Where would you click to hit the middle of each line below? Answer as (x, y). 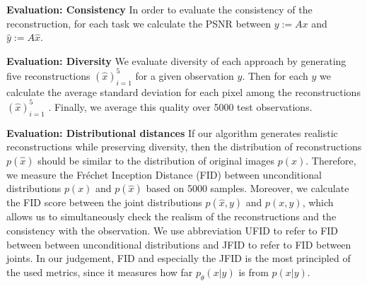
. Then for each (275, 75)
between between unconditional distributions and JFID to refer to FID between (179, 244)
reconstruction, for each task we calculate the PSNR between (139, 23)
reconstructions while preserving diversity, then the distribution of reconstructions (184, 147)
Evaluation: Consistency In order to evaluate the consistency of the (159, 9)
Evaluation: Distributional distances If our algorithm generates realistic (172, 132)
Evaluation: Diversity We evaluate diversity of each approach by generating (176, 60)
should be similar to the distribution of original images (156, 160)
